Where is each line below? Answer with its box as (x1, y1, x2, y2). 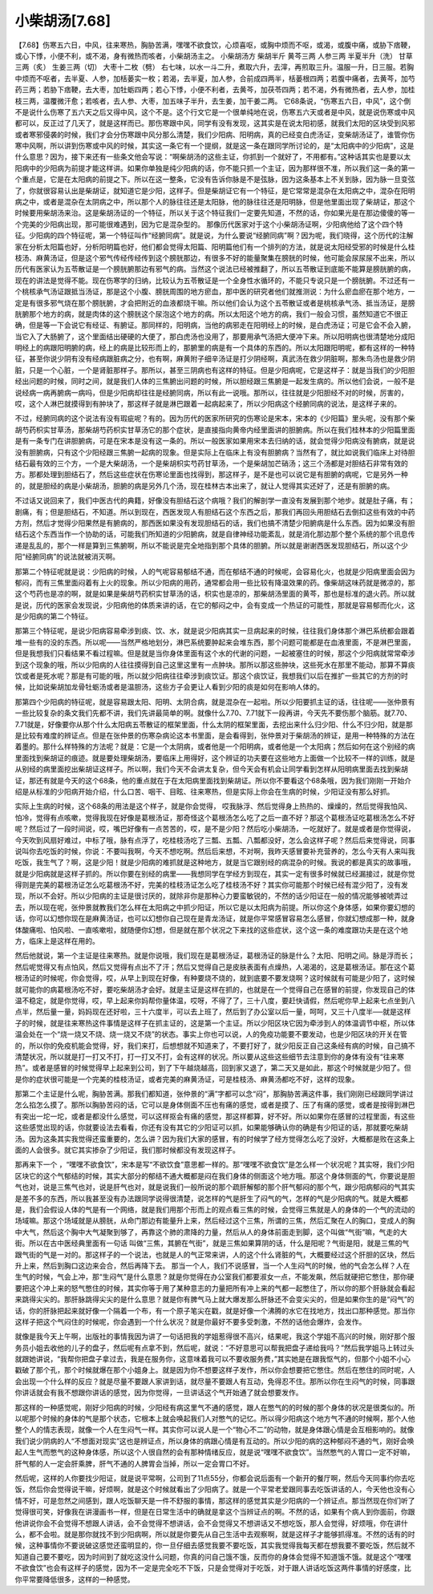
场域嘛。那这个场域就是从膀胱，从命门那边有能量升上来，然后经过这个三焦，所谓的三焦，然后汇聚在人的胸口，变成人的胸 (14, 1216, 415, 1226)
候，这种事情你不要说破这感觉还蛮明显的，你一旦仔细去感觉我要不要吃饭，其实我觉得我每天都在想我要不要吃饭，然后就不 (14, 1540, 415, 1551)
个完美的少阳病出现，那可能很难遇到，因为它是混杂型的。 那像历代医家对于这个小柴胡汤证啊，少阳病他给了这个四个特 (14, 219, 403, 229)
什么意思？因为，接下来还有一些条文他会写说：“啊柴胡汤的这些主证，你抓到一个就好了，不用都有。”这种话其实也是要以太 (14, 152, 411, 162)
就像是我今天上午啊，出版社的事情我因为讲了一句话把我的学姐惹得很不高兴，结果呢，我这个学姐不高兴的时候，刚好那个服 (14, 1332, 415, 1341)
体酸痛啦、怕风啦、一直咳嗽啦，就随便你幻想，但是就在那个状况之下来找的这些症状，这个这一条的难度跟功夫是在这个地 (14, 924, 408, 934)
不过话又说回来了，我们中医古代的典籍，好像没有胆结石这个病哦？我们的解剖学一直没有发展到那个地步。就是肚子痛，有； (14, 496, 415, 505)
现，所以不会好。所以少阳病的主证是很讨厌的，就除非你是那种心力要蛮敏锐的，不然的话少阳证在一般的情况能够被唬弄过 (14, 891, 408, 901)
